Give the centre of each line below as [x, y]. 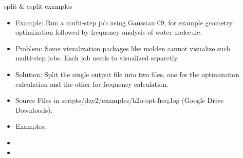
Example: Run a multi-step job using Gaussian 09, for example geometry [124, 22]
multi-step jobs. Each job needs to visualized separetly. [97, 58]
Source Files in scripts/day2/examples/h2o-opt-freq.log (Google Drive [119, 100]
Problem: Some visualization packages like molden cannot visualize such [123, 48]
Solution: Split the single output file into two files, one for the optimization [127, 74]
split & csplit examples [38, 6]
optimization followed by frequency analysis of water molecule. [109, 32]
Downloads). [34, 109]
